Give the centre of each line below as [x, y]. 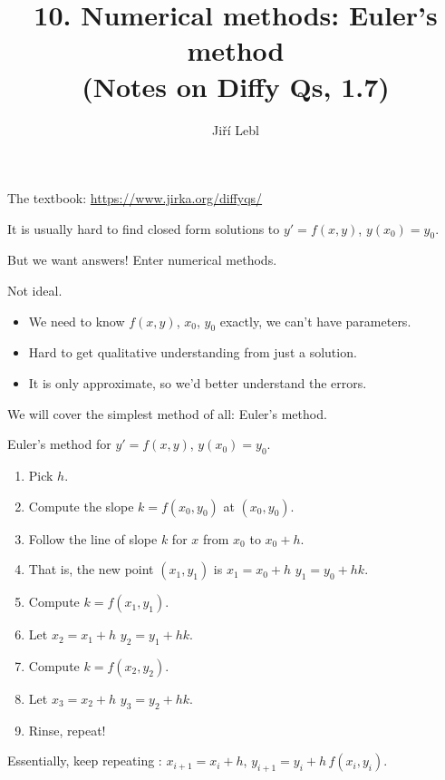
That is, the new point [91, 569]
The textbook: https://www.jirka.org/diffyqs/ [135, 198]
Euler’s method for [59, 444]
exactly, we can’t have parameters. [315, 321]
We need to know [77, 321]
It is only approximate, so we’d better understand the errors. [198, 383]
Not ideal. [35, 291]
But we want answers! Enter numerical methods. [142, 260]
